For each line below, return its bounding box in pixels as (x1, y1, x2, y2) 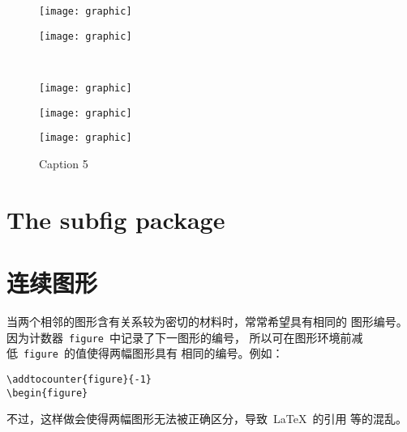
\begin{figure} (6, 387, 88, 399)
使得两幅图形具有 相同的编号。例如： (86, 345, 284, 362)
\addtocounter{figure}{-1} (6, 373, 152, 385)
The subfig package (6, 202, 225, 235)
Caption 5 (39, 155, 88, 172)
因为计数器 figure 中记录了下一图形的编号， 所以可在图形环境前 (6, 328, 352, 345)
